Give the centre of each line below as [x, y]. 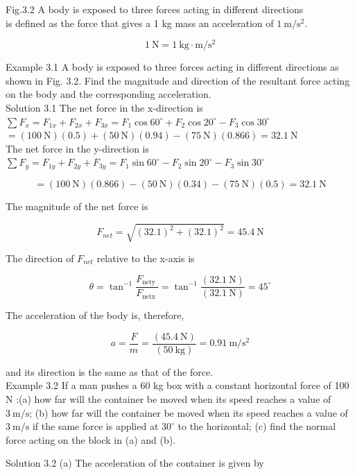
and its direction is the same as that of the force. [110, 371]
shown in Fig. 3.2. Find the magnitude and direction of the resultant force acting [178, 80]
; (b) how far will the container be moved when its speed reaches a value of [189, 412]
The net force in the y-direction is [78, 148]
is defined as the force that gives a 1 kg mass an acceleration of [140, 23]
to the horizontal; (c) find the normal [257, 426]
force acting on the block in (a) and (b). [91, 439]
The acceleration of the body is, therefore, [95, 315]
